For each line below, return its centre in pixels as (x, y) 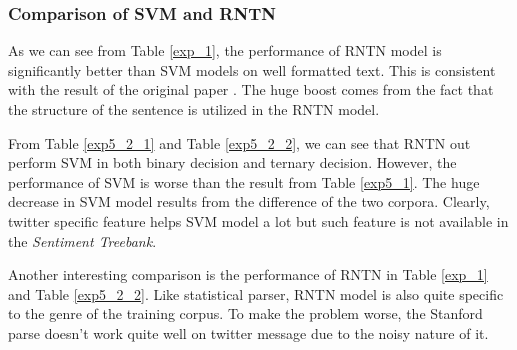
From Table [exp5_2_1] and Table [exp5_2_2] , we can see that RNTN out (239, 142)
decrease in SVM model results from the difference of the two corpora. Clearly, (249, 201)
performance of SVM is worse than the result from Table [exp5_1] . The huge (244, 181)
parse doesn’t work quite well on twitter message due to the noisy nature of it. (248, 332)
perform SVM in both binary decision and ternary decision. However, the (232, 162)
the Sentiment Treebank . (82, 240)
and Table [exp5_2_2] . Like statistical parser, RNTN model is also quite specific (256, 293)
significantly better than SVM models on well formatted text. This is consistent (252, 69)
